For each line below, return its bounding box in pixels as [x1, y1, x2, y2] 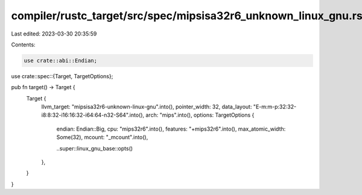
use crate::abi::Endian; [24, 57, 98, 64]
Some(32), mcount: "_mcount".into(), [56, 134, 148, 141]
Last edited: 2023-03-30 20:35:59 [11, 30, 97, 37]
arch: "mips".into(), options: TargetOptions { [145, 111, 255, 119]
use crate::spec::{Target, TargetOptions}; [11, 72, 113, 79]
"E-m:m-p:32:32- [253, 103, 297, 111]
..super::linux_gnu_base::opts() [56, 144, 133, 152]
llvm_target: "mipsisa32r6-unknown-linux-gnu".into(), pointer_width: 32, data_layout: [41, 103, 252, 111]
